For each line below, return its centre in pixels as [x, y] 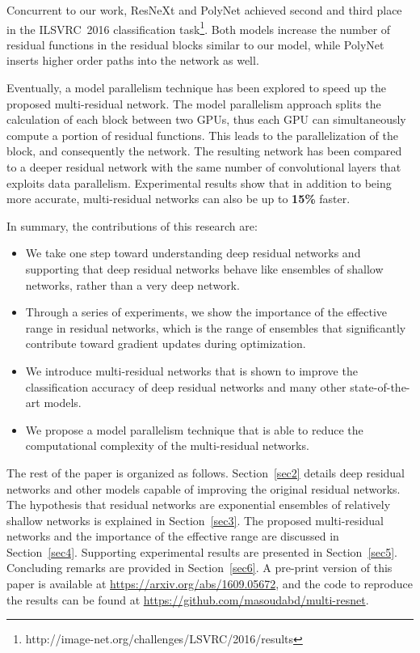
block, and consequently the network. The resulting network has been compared [204, 151]
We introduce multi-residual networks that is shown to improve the [191, 370]
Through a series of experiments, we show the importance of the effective [206, 312]
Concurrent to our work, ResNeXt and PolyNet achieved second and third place [204, 10]
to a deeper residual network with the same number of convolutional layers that [204, 167]
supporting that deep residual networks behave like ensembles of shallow [204, 268]
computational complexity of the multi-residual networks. [167, 445]
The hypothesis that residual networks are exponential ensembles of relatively [199, 505]
